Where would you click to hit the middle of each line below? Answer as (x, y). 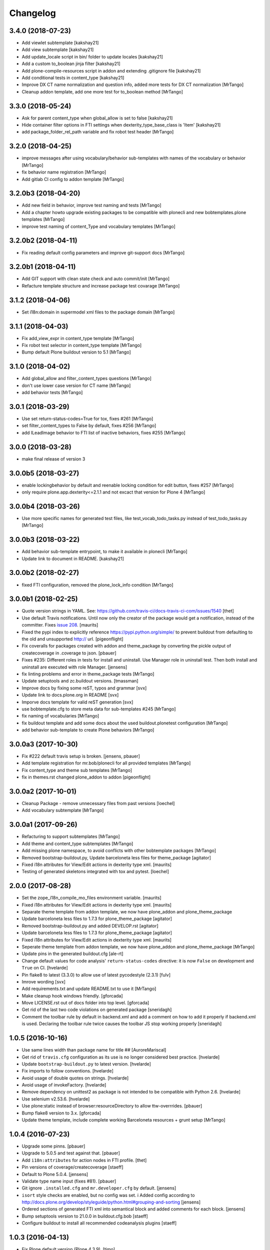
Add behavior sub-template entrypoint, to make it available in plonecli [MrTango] (104, 551)
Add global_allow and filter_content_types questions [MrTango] (87, 378)
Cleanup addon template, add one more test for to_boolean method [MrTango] (102, 91)
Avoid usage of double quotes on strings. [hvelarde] (75, 1078)
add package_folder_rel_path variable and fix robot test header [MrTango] (98, 132)
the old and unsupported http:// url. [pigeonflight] (72, 639)
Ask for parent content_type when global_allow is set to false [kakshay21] (97, 118)
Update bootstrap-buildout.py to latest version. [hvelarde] (86, 1064)
